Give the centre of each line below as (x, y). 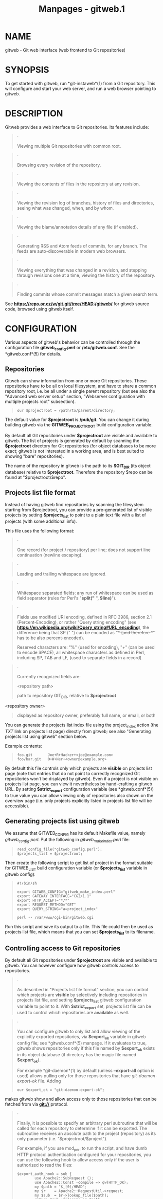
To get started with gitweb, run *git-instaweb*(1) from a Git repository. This (80, 83)
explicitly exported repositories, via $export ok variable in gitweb (81, 1037)
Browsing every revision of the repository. (59, 165)
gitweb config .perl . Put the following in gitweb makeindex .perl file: (67, 840)
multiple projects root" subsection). (40, 401)
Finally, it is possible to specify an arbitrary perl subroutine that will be (87, 1123)
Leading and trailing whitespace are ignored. (62, 574)
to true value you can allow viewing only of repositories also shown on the (79, 795)
